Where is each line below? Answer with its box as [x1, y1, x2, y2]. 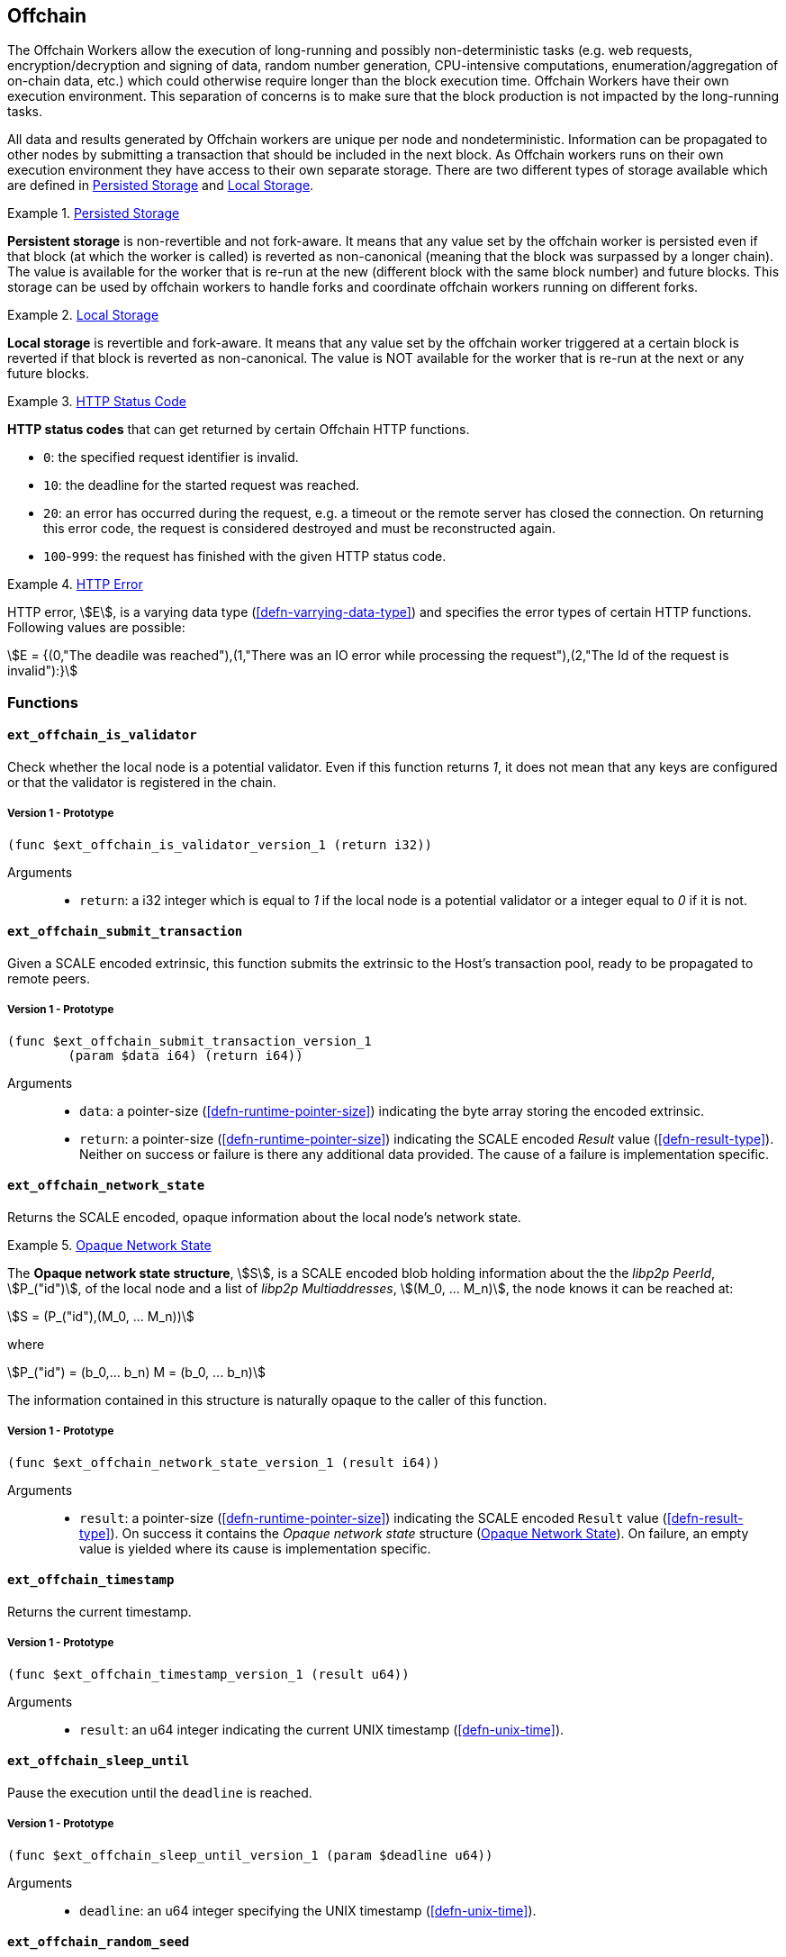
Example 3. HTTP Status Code [7, 394, 186, 410]
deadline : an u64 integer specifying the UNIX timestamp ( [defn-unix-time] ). [79, 1902, 537, 1918]
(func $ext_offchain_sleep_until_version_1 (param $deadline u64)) [7, 1847, 493, 1862]
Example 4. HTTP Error [7, 576, 143, 593]
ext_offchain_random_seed [7, 1934, 190, 1950]
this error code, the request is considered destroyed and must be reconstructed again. [43, 521, 556, 537]
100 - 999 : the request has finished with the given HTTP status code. [43, 548, 447, 565]
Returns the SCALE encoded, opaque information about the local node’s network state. [7, 1210, 521, 1226]
